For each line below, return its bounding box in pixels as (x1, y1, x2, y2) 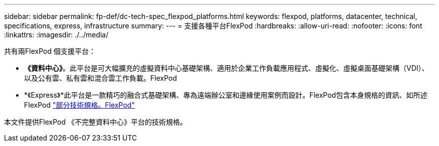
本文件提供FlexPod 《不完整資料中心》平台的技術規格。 (4, 118, 187, 126)
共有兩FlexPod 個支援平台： (4, 47, 96, 55)
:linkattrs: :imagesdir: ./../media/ (4, 30, 109, 39)
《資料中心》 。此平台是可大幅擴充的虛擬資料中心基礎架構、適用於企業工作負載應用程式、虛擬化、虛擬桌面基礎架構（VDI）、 (24, 64, 429, 72)
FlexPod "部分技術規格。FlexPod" (24, 101, 135, 109)
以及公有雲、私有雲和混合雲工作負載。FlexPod (24, 74, 177, 82)
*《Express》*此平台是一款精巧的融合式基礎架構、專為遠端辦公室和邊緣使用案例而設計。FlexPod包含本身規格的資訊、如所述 (24, 91, 427, 99)
